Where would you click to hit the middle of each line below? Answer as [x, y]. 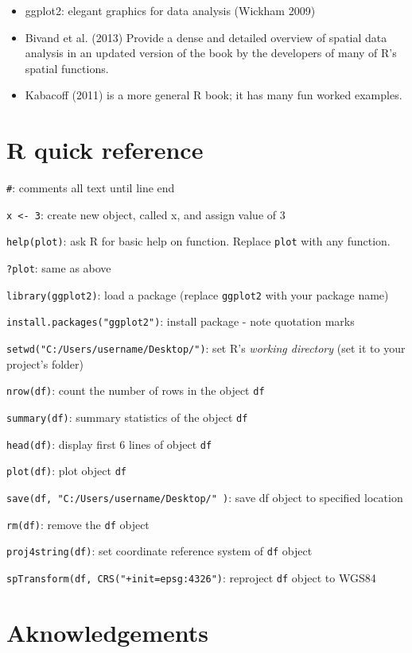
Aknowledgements [107, 632]
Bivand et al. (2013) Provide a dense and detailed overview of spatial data [206, 37]
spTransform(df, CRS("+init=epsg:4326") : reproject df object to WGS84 [191, 577]
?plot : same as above [59, 268]
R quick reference [105, 150]
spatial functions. [67, 68]
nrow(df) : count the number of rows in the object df [136, 390]
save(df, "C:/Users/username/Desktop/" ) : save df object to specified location [205, 497]
